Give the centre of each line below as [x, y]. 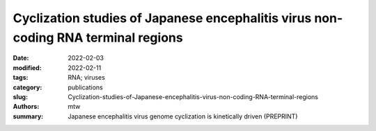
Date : [21, 58]
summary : [28, 116]
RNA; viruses [87, 78]
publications [86, 87]
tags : [21, 78]
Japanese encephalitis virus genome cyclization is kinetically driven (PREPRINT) [183, 116]
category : [28, 87]
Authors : [26, 107]
